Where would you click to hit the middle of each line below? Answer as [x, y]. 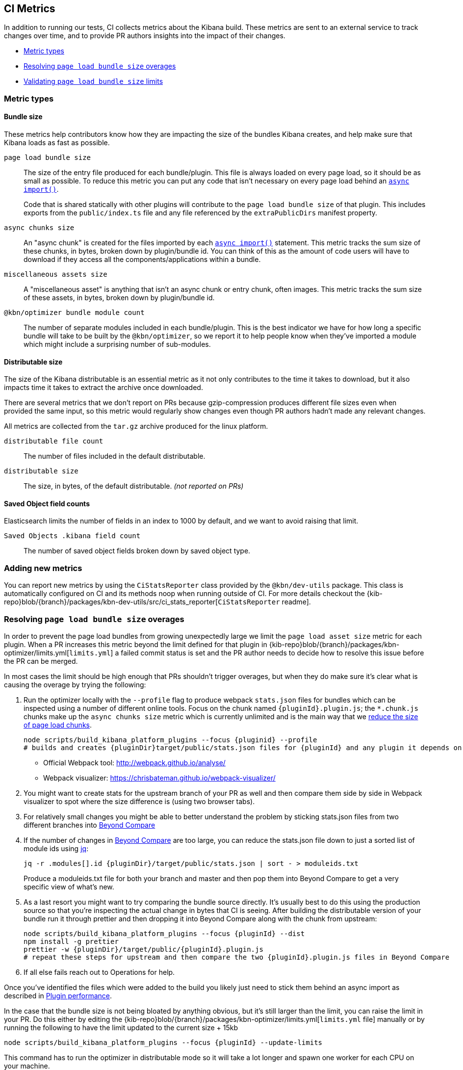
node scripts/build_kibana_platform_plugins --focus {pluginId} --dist [164, 933]
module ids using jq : [56, 848]
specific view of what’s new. [69, 887]
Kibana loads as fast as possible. [57, 143]
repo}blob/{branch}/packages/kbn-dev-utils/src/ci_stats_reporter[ [111, 602]
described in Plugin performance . [58, 995]
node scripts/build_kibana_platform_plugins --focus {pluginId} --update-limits [163, 1042]
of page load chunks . [58, 725]
